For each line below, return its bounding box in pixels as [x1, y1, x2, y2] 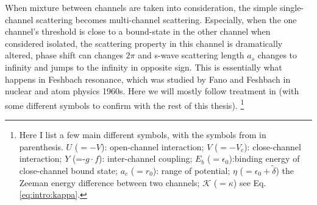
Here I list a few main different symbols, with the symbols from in [19, 128, 266, 141]
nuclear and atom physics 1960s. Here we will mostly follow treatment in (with [5, 85, 299, 97]
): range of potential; [152, 164, 230, 176]
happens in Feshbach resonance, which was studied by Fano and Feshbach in [5, 72, 291, 85]
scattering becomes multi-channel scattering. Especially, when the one [35, 13, 297, 26]
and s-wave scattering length [138, 49, 244, 61]
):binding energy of [229, 152, 300, 165]
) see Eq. [233, 176, 266, 189]
